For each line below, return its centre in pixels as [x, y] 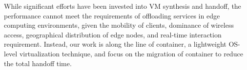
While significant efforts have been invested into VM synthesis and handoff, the [123, 6]
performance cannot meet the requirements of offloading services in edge [112, 15]
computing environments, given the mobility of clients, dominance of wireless [119, 25]
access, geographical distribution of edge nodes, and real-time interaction [113, 34]
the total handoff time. [38, 63]
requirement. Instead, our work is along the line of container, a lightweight [115, 44]
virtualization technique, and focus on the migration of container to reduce [131, 53]
